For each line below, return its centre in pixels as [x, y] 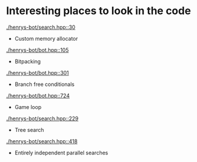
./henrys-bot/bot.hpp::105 [37, 50]
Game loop [28, 107]
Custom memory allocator [46, 38]
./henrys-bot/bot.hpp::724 [38, 95]
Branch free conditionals [45, 84]
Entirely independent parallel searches [61, 153]
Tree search [29, 130]
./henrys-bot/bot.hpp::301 [37, 72]
